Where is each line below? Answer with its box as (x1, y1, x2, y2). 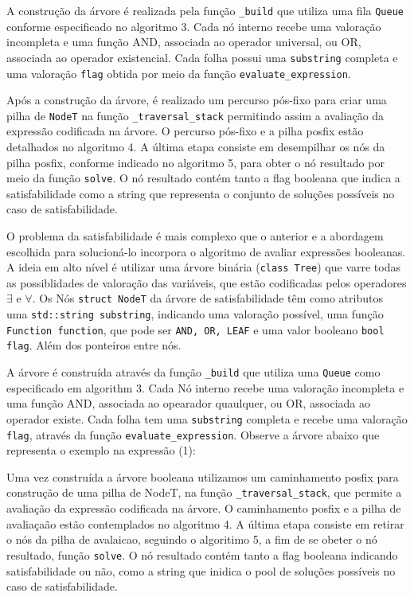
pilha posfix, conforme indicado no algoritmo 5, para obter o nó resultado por (6, 154, 385, 170)
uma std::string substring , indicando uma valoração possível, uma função (6, 306, 384, 322)
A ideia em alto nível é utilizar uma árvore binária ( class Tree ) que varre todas (6, 259, 401, 275)
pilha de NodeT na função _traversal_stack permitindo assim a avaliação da (6, 107, 385, 123)
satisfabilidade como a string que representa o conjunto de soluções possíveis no (6, 185, 395, 201)
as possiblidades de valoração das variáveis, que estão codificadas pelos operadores (6, 274, 407, 291)
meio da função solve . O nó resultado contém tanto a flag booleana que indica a (6, 170, 400, 186)
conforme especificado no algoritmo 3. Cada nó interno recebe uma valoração (6, 18, 381, 34)
